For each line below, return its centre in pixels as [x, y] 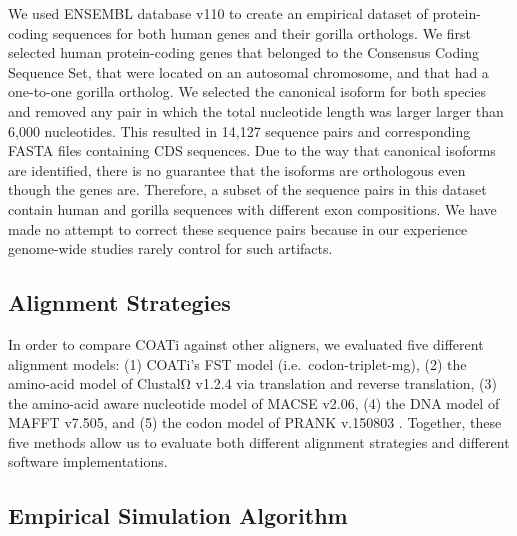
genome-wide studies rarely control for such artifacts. [170, 248]
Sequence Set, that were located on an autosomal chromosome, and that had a [248, 71]
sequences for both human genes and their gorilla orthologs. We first [261, 32]
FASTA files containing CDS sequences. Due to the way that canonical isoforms [252, 150]
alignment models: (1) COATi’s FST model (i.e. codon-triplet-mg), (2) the [237, 363]
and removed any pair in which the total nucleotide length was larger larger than [256, 110]
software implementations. [88, 461]
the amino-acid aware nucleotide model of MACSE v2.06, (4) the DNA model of [254, 402]
